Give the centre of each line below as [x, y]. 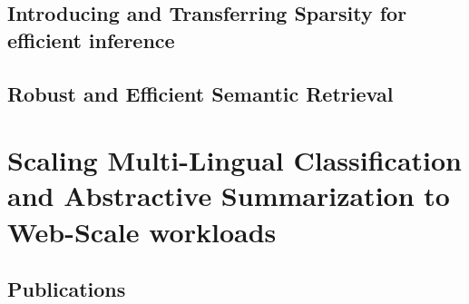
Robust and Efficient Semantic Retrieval [200, 93]
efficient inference [91, 39]
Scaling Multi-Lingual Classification [235, 160]
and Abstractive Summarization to [229, 196]
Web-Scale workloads [142, 231]
